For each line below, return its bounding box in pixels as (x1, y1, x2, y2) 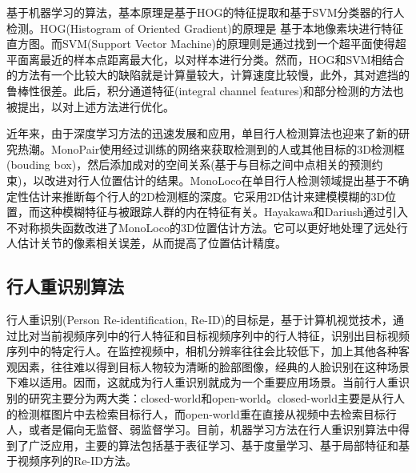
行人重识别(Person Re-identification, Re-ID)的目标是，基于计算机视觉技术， (6, 311, 394, 328)
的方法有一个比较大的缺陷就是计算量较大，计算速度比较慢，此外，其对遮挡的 (6, 66, 410, 83)
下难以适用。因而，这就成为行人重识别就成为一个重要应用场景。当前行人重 (6, 374, 398, 391)
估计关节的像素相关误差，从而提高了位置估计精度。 (17, 234, 286, 251)
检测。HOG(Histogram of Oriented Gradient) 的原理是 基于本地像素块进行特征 (6, 19, 404, 36)
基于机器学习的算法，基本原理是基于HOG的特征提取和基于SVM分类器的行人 (6, 4, 405, 20)
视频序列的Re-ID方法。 (17, 452, 137, 469)
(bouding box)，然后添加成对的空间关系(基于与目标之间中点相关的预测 (6, 156, 372, 173)
